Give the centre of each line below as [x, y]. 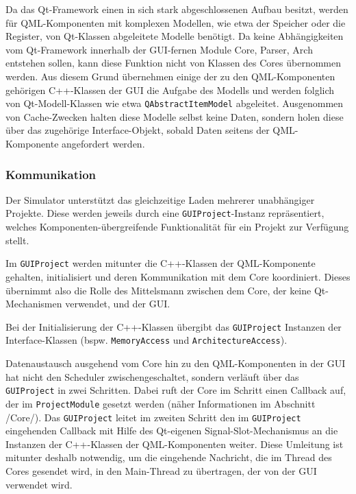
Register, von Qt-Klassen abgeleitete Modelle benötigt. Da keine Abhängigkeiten [175, 36]
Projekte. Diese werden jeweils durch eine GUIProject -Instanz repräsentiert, [165, 213]
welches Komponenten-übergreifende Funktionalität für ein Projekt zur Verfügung [177, 227]
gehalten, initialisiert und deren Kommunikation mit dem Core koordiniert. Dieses [178, 276]
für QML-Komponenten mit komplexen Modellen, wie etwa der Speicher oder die [176, 22]
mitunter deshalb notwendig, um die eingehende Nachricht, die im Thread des [169, 457]
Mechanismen [34, 304]
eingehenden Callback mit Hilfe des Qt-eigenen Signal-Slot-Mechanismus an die [172, 431]
